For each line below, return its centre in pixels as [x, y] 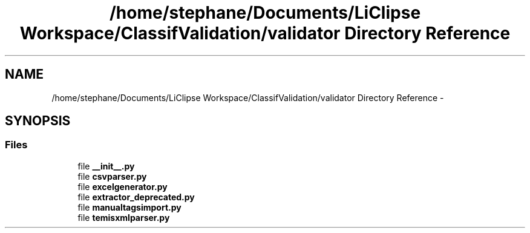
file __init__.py [106, 166]
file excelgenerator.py [123, 186]
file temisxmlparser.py [124, 217]
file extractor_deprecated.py [136, 197]
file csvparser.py [112, 176]
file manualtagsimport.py [129, 207]
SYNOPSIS [38, 121]
